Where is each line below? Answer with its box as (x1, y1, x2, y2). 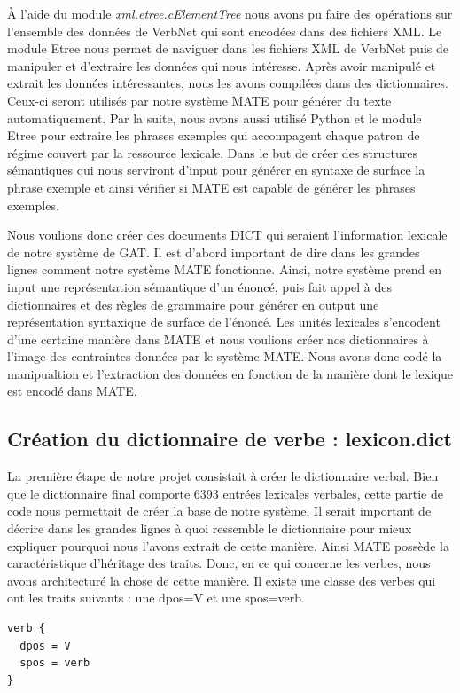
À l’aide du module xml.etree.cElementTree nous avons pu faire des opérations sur (7, 4, 453, 22)
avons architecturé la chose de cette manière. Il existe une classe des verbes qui (7, 571, 436, 589)
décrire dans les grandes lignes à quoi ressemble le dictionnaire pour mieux (7, 519, 412, 538)
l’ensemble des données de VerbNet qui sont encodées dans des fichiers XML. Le (7, 21, 442, 40)
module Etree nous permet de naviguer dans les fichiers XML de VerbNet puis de (7, 39, 448, 58)
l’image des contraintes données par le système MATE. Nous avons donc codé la (7, 347, 442, 366)
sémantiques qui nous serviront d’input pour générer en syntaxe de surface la (7, 161, 425, 179)
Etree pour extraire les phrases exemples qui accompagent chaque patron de (7, 126, 420, 145)
